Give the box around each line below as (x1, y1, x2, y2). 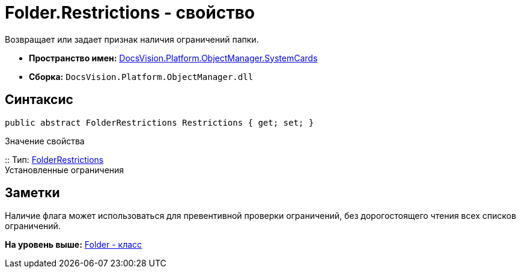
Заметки (5, 185, 60, 201)
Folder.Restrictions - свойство (5, 2, 255, 23)
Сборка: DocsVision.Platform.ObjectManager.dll (29, 71, 254, 82)
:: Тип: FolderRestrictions (5, 154, 104, 165)
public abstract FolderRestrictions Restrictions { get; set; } (5, 117, 314, 127)
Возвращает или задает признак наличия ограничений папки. (5, 34, 259, 44)
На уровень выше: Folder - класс (5, 239, 142, 250)
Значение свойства (5, 135, 85, 146)
